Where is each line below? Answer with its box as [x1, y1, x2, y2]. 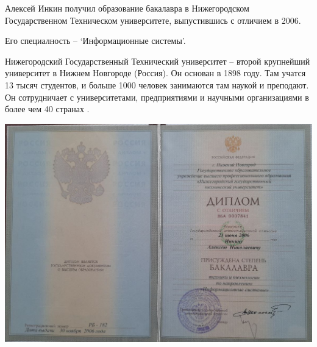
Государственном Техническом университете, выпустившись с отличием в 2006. [5, 13, 301, 26]
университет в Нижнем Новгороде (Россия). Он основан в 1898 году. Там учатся [5, 66, 306, 79]
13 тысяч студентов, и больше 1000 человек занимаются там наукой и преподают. [5, 78, 309, 91]
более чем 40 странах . [5, 102, 90, 115]
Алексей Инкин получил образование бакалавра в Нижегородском [5, 2, 249, 14]
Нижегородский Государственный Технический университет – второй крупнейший [5, 54, 310, 67]
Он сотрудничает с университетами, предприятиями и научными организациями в [5, 90, 309, 103]
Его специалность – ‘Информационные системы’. [5, 34, 186, 47]
